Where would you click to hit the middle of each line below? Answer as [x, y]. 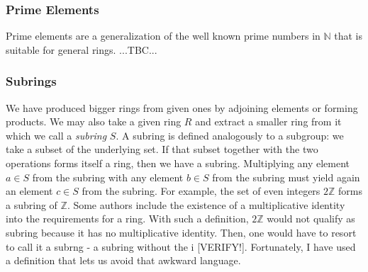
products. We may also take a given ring [94, 121]
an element [29, 191]
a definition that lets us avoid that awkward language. [123, 260]
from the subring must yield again [286, 177]
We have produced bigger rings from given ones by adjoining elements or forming [182, 107]
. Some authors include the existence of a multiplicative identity [206, 204]
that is [349, 36]
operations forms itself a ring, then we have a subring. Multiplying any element [178, 163]
